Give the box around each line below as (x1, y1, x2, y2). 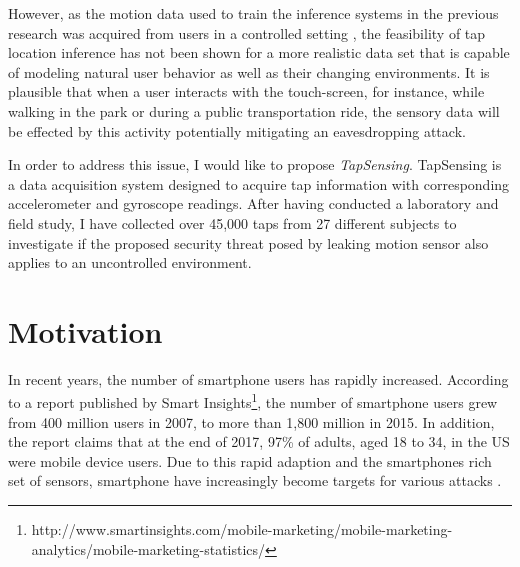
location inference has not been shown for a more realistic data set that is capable (8, 42, 510, 63)
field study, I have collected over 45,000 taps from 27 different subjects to (8, 212, 457, 233)
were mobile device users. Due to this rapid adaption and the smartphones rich (8, 450, 492, 471)
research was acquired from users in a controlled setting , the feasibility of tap (8, 22, 486, 43)
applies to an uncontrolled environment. (8, 252, 252, 273)
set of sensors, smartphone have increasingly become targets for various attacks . (8, 470, 502, 491)
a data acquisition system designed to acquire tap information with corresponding (8, 173, 510, 194)
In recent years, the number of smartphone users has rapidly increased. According (8, 368, 509, 389)
